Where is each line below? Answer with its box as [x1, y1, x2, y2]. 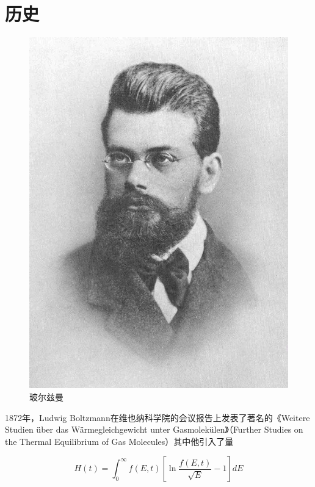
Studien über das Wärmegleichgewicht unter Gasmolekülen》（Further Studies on [5, 423, 303, 436]
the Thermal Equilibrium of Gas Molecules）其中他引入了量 [5, 435, 234, 447]
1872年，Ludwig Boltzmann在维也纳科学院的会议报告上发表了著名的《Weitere [5, 411, 310, 424]
